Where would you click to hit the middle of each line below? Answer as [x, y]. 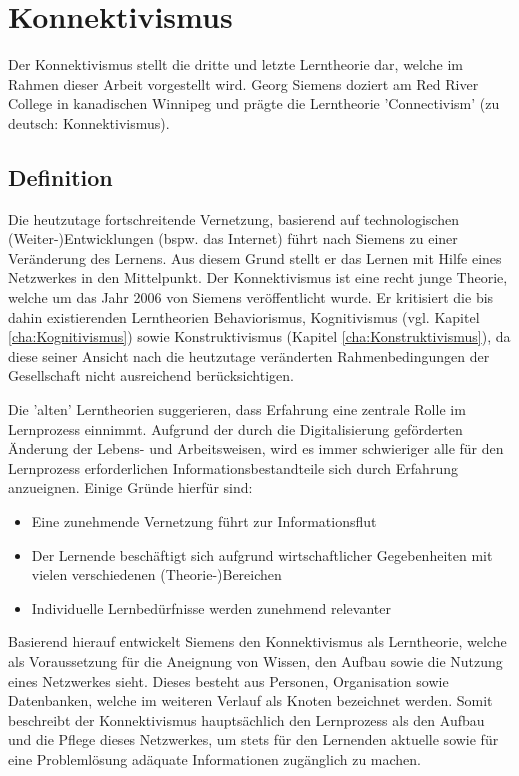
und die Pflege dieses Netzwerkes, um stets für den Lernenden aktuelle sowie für [253, 739]
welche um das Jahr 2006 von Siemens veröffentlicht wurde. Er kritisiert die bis [251, 297]
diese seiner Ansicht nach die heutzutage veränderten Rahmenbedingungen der [249, 355]
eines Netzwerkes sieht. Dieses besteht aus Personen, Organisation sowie [228, 680]
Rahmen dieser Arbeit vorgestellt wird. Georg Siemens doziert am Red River [243, 83]
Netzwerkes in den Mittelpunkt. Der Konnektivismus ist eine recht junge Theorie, [258, 277]
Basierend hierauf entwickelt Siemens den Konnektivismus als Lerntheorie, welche [257, 641]
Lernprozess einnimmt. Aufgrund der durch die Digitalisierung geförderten [235, 428]
